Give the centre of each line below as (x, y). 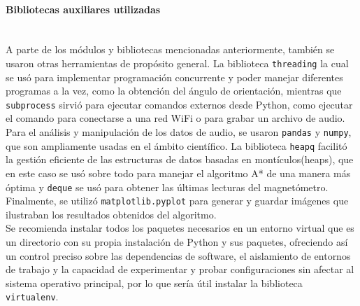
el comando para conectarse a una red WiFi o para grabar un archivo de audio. (175, 118)
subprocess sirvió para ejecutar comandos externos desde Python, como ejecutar (179, 104)
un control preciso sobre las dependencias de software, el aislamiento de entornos (178, 255)
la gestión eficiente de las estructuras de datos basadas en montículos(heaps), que (180, 159)
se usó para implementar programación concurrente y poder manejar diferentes (174, 77)
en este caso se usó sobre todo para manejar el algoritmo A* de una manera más (178, 173)
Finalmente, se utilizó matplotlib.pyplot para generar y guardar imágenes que (177, 201)
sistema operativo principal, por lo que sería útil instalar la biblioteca (154, 283)
